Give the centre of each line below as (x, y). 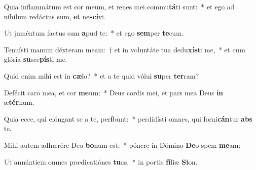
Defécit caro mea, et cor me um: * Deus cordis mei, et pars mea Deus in (114, 92)
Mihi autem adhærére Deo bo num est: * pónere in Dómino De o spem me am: (122, 145)
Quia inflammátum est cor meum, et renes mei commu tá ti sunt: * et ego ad (119, 6)
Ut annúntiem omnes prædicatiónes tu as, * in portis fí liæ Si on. (101, 161)
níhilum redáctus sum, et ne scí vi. (55, 16)
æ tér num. (19, 102)
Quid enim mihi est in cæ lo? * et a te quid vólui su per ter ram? (102, 75)
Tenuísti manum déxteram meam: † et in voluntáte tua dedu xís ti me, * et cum (125, 49)
